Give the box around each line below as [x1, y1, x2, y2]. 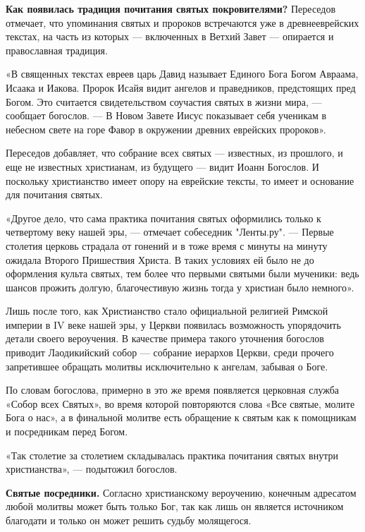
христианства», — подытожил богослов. [6, 461, 178, 476]
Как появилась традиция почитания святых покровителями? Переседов [6, 1, 336, 16]
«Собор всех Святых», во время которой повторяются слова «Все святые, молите [6, 396, 355, 411]
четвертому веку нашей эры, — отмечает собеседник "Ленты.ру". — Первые [6, 224, 334, 239]
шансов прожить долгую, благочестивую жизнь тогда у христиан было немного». [6, 279, 354, 294]
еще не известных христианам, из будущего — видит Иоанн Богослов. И [6, 159, 319, 174]
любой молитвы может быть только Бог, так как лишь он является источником [6, 499, 344, 514]
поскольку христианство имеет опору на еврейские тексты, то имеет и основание [6, 173, 354, 188]
